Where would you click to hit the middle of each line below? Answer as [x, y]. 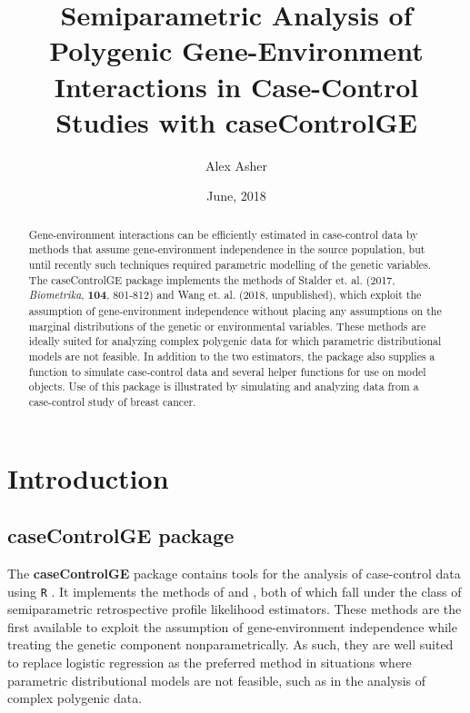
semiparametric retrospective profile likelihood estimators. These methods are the [235, 609]
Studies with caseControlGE [236, 121]
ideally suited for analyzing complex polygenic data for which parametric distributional [235, 341]
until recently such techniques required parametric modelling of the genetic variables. [230, 264]
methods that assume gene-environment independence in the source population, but [227, 249]
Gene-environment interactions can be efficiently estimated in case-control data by [223, 234]
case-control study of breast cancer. [112, 401]
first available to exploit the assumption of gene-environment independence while [232, 626]
